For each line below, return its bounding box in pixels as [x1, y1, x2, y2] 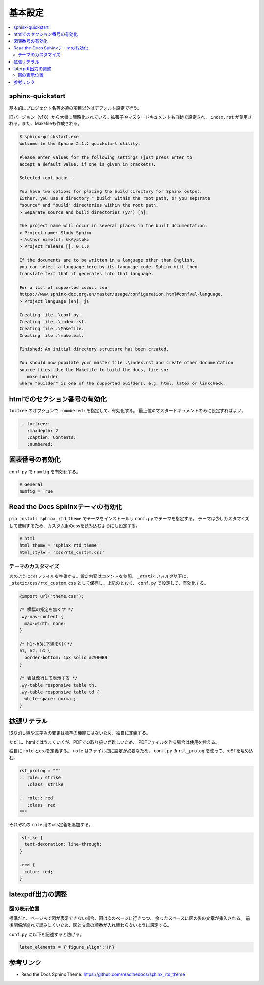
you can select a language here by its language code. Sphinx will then [19, 264, 198, 269]
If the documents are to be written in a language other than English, [19, 257, 195, 263]
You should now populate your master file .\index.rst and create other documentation [19, 360, 234, 366]
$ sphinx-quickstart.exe [19, 134, 79, 140]
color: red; [24, 869, 53, 874]
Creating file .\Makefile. [19, 326, 84, 332]
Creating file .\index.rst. [19, 319, 87, 324]
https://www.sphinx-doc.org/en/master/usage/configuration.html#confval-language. [19, 291, 223, 297]
